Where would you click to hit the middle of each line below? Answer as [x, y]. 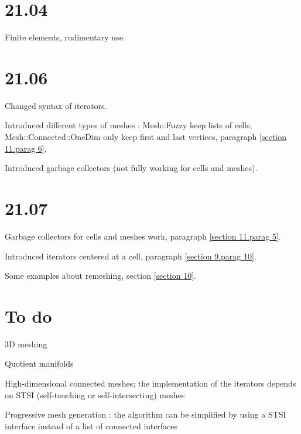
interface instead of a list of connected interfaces [91, 426]
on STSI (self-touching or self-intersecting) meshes [95, 394]
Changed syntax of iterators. [56, 105]
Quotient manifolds [39, 363]
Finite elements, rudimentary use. [65, 37]
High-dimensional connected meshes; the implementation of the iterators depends [150, 383]
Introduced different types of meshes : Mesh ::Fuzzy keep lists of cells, [129, 125]
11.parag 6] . [26, 148]
